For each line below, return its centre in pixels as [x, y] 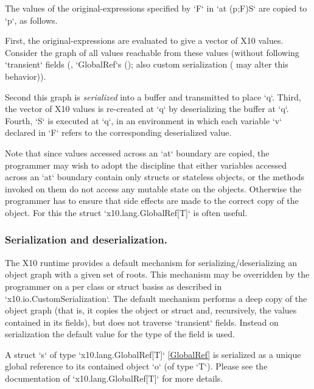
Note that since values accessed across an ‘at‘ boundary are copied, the [137, 152]
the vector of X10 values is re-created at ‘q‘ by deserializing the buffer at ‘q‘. [147, 109]
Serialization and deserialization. [86, 240]
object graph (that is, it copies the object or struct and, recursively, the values [151, 310]
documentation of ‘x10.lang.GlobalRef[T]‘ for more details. [114, 378]
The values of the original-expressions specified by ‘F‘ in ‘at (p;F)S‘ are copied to [156, 8]
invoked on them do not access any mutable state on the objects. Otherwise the [153, 188]
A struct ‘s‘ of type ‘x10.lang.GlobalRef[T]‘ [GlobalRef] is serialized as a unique [153, 354]
